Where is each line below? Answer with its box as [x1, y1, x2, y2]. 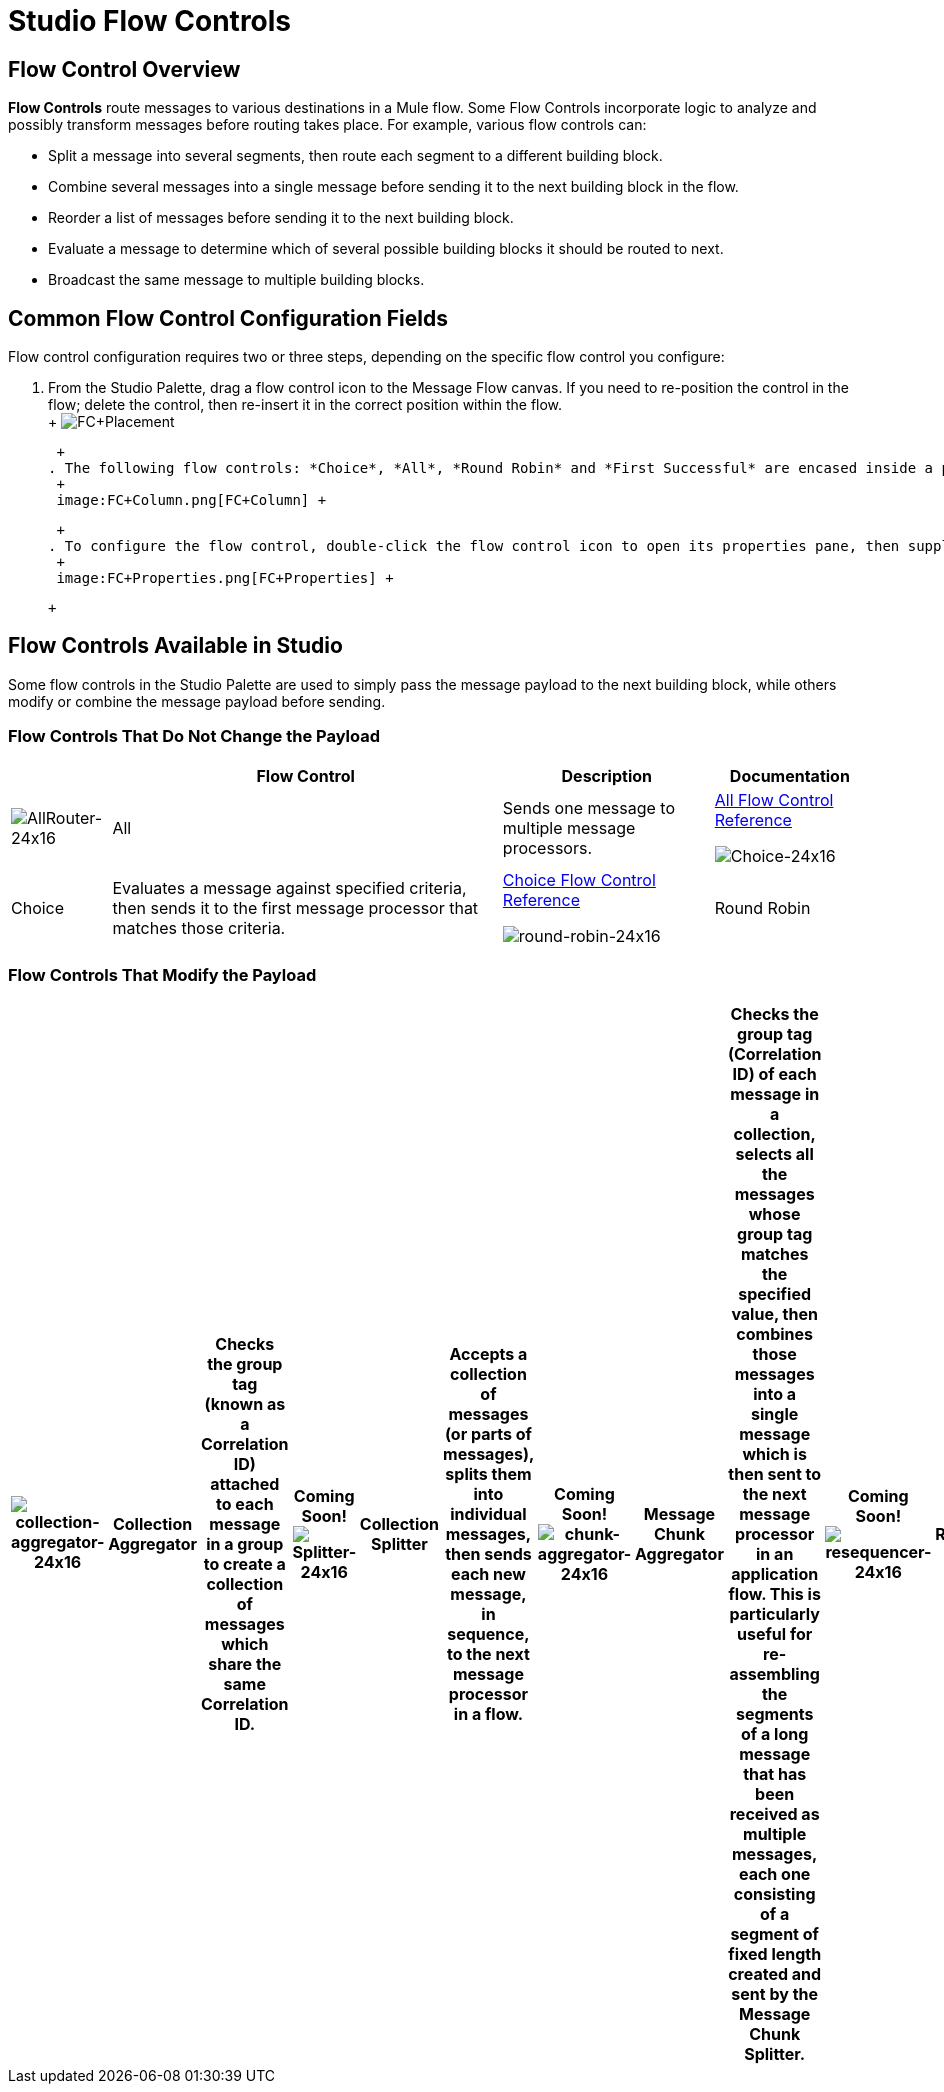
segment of [730, 1924, 819, 1945]
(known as [204, 1394, 286, 1415]
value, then [731, 1304, 818, 1325]
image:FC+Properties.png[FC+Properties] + [56, 570, 394, 587]
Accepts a [449, 1344, 528, 1365]
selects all [735, 1144, 814, 1165]
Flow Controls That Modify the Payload [8, 964, 317, 985]
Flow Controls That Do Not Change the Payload [8, 726, 380, 747]
